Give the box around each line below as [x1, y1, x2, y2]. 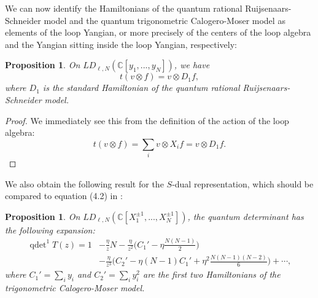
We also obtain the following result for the [5, 177, 164, 190]
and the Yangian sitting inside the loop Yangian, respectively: [5, 37, 237, 50]
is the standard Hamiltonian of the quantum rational [42, 81, 240, 94]
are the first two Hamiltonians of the [143, 268, 281, 281]
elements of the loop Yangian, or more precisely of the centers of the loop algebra [5, 26, 311, 39]
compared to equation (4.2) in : [5, 189, 123, 202]
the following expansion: [5, 223, 95, 236]
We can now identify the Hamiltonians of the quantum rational [5, 2, 242, 14]
